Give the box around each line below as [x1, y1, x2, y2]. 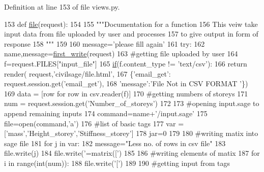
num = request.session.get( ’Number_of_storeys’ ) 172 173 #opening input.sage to [4, 98, 259, 109]
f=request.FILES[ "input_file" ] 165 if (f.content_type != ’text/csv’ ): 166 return [4, 58, 247, 68]
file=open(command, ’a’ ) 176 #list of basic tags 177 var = [4, 118, 184, 128]
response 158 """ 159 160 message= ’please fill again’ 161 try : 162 [4, 38, 205, 49]
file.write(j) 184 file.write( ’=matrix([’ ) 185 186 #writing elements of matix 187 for [4, 148, 260, 158]
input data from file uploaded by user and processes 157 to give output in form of [4, 28, 258, 39]
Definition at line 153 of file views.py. [4, 2, 120, 12]
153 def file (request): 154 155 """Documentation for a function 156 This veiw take [4, 18, 258, 29]
